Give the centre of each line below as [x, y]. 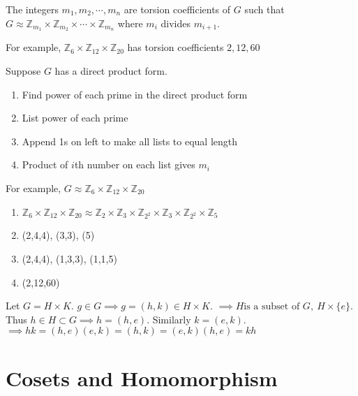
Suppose [23, 71]
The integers [32, 9]
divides [176, 23]
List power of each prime [75, 118]
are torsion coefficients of [177, 9]
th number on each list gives [135, 164]
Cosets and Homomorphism [142, 377]
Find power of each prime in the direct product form [135, 94]
